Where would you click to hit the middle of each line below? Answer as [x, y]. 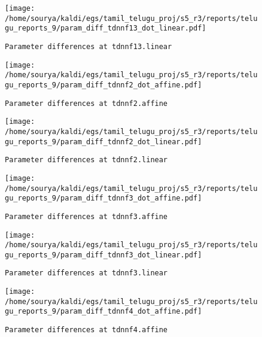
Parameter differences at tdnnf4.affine [86, 330]
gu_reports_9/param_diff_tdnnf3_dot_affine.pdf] [103, 198]
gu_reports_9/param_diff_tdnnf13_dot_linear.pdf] [106, 28]
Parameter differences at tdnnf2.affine [86, 103]
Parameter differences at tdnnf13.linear [89, 46]
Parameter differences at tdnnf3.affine [86, 216]
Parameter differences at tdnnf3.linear [86, 273]
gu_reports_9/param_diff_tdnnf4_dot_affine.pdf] [103, 312]
